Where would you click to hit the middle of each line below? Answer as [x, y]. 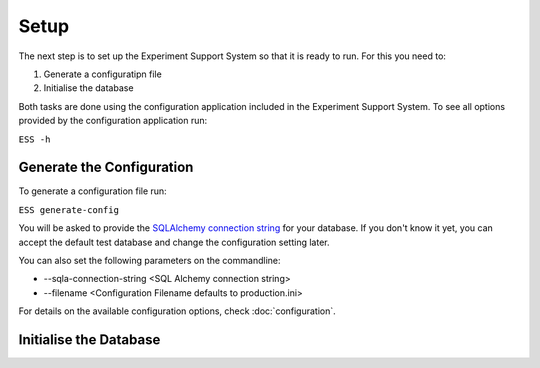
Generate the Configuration [106, 167]
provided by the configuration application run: [113, 121]
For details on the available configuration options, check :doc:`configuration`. [177, 311]
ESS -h [34, 139]
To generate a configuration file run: [92, 191]
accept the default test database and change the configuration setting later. [174, 242]
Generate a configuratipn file [102, 74]
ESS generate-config [69, 209]
